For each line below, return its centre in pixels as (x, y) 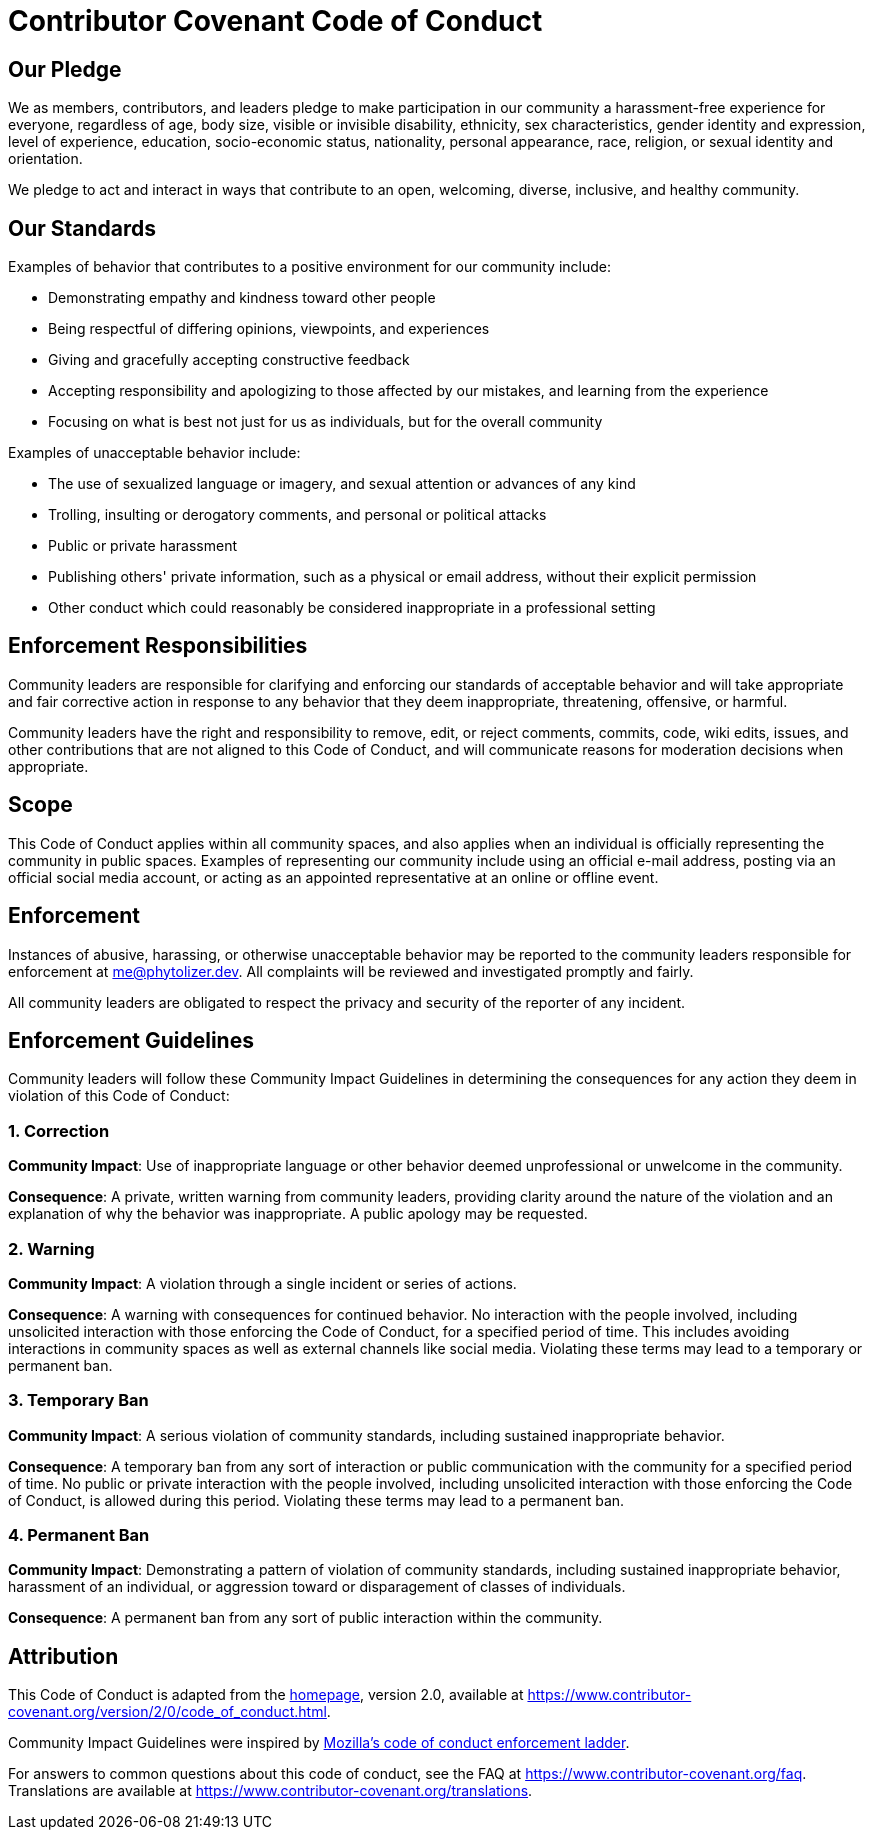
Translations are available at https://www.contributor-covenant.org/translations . (270, 1791)
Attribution (63, 1656)
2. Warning (51, 1248)
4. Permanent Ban (79, 1535)
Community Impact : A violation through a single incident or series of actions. (262, 1283)
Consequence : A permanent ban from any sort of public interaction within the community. (305, 1618)
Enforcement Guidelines (131, 1040)
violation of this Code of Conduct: (119, 1096)
